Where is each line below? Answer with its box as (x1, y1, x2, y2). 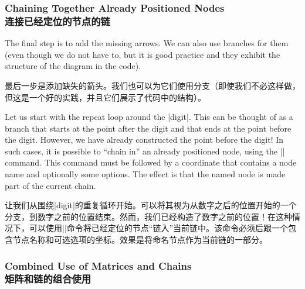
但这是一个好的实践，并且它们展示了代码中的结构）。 (5, 91, 206, 103)
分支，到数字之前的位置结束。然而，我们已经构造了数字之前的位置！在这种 (5, 210, 292, 222)
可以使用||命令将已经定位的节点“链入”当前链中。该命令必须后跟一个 (29, 222, 288, 234)
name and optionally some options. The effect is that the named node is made (5, 168, 286, 180)
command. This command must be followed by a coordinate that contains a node (5, 156, 297, 168)
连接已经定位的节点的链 (5, 13, 110, 28)
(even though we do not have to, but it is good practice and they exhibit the (5, 48, 280, 60)
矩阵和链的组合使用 (5, 271, 91, 286)
